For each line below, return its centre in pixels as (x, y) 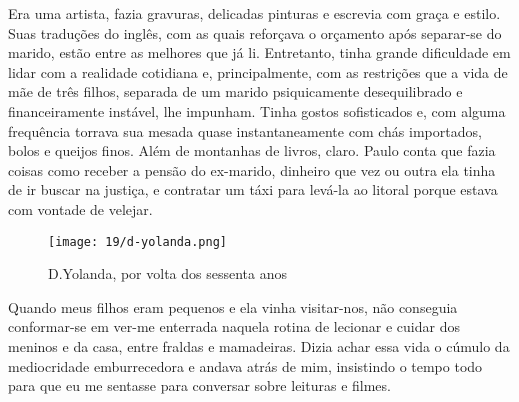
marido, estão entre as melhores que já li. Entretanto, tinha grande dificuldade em (259, 52)
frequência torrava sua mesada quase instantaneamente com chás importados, (245, 130)
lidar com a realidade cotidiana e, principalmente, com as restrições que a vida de (258, 71)
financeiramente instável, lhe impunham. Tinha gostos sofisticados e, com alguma (257, 110)
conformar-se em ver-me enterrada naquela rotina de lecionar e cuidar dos (234, 326)
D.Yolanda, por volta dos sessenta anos (168, 273)
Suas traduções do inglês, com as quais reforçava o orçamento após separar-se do (255, 32)
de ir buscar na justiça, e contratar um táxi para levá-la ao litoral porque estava (253, 189)
